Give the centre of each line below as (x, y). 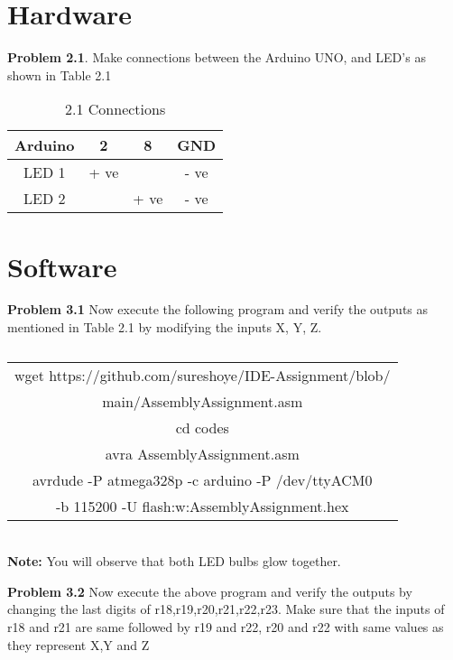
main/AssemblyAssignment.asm (203, 401)
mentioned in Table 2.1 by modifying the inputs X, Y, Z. (165, 327)
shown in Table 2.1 (60, 74)
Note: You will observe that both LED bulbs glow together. (174, 561)
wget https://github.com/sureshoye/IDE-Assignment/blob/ (203, 375)
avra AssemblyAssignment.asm (202, 453)
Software (62, 266)
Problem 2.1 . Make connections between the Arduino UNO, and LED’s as (217, 57)
